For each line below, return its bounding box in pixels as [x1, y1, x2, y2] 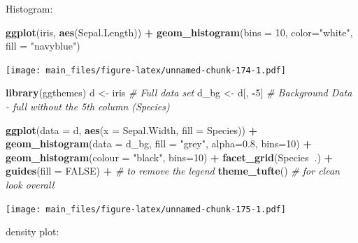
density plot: [6, 224, 59, 239]
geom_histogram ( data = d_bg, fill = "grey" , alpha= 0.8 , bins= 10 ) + [6, 136, 312, 151]
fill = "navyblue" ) [6, 38, 80, 53]
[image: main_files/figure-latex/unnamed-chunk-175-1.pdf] [6, 204, 286, 214]
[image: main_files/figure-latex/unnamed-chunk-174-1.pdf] [6, 65, 286, 75]
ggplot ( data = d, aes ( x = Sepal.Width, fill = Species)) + [6, 122, 258, 137]
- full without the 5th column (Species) [6, 99, 170, 114]
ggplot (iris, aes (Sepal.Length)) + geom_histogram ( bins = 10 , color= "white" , [6, 24, 353, 39]
